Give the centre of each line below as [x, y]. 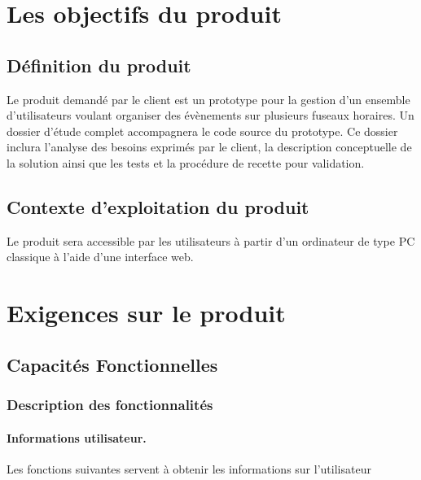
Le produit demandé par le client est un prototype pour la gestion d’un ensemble [208, 99]
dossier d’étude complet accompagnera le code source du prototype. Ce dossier [202, 131]
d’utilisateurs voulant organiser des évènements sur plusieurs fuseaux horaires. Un [210, 115]
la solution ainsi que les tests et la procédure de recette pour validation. [186, 162]
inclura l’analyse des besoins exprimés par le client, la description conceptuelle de [209, 147]
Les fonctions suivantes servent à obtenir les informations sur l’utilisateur [189, 468]
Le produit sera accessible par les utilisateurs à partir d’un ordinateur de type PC [211, 240]
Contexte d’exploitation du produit [158, 206]
